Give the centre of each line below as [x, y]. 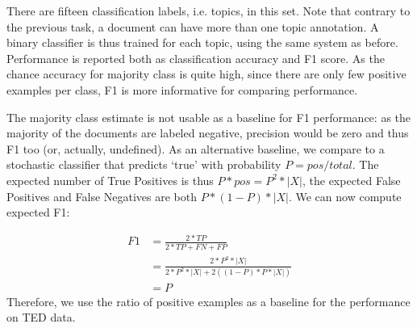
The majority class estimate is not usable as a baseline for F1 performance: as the [209, 117]
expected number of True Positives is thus [110, 180]
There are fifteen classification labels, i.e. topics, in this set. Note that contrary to [208, 11]
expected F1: [38, 212]
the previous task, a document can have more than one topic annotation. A [193, 26]
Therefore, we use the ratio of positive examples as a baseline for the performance [208, 301]
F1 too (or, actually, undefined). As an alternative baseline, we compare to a [196, 148]
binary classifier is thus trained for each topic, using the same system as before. [202, 42]
